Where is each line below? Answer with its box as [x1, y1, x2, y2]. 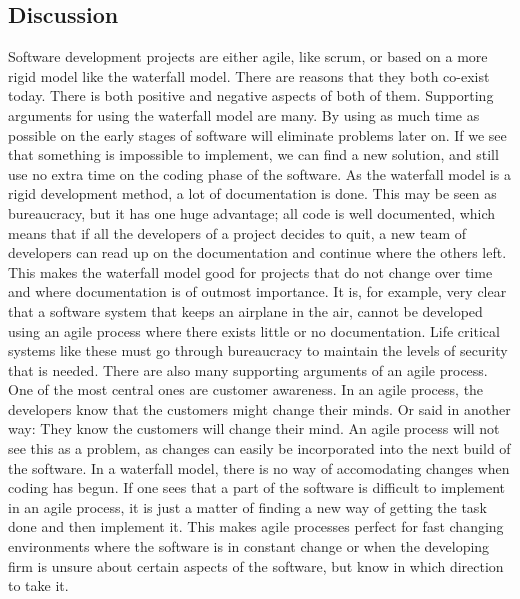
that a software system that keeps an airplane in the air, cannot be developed [8, 300, 483, 321]
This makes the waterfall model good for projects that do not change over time [8, 261, 493, 282]
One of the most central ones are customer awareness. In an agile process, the [8, 379, 484, 400]
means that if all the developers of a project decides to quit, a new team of [8, 222, 466, 243]
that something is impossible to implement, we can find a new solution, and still [8, 144, 499, 165]
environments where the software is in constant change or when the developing [8, 536, 490, 557]
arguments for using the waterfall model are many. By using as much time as [8, 104, 480, 125]
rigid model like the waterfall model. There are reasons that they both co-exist [8, 65, 490, 86]
